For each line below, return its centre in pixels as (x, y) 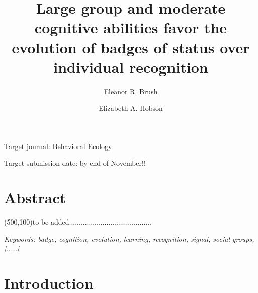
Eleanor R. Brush (131, 91)
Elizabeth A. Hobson (131, 108)
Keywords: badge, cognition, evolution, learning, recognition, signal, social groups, (129, 238)
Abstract (35, 198)
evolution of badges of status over (131, 47)
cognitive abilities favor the (131, 27)
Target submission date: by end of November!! (75, 163)
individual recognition (131, 67)
